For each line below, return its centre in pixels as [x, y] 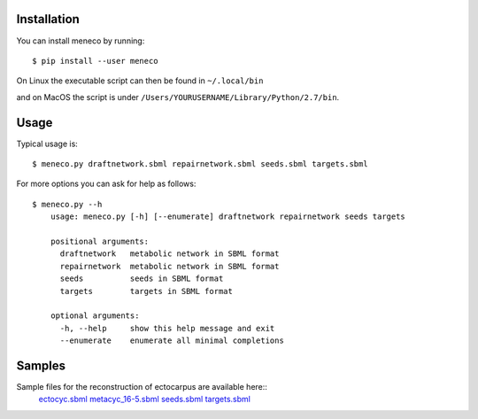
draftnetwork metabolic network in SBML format [170, 254]
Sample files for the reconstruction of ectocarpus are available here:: [142, 386]
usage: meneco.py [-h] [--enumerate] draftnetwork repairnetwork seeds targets [228, 217]
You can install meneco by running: [81, 41]
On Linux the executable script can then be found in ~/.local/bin [140, 81]
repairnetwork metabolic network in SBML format [170, 266]
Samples [41, 365]
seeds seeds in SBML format [142, 279]
